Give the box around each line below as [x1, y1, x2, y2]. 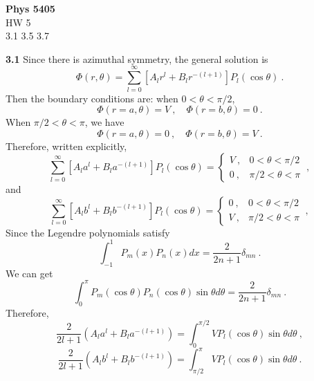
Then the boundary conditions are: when [6, 91, 178, 105]
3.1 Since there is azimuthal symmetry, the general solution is [6, 51, 268, 66]
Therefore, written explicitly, [6, 138, 127, 153]
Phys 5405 [6, 1, 55, 15]
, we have [84, 115, 124, 129]
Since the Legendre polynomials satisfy [6, 225, 170, 239]
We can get [6, 266, 53, 280]
